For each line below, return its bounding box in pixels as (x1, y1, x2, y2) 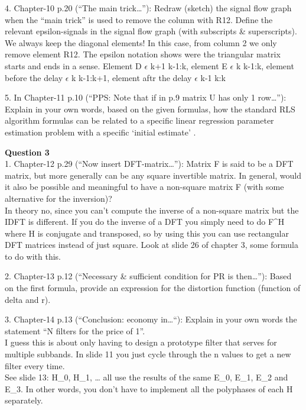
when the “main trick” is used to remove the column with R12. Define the (5, 13, 273, 25)
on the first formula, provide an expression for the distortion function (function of (5, 282, 301, 294)
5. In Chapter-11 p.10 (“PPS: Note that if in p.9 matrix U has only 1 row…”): (5, 91, 287, 104)
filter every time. (5, 359, 65, 372)
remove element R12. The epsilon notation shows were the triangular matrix (5, 48, 281, 60)
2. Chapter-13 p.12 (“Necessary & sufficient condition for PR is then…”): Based (5, 270, 292, 282)
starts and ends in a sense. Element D (5, 59, 142, 72)
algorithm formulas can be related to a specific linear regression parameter (5, 114, 274, 127)
